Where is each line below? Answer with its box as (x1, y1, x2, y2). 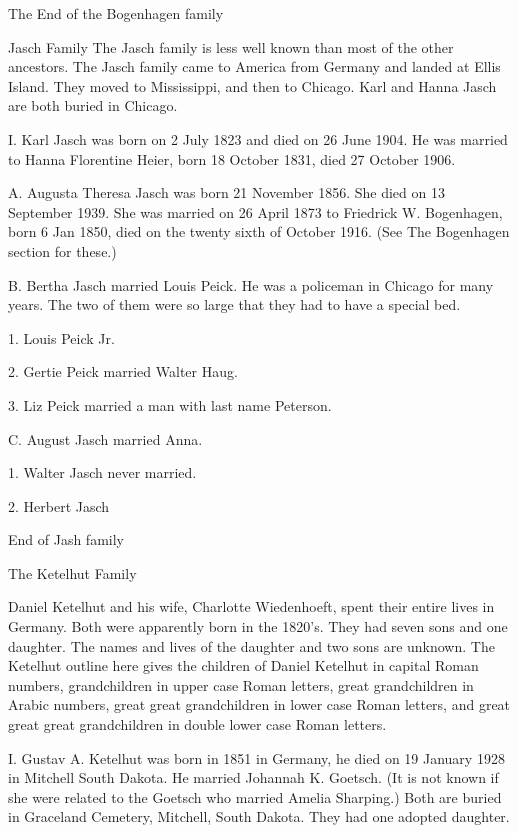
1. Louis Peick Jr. (8, 327, 115, 348)
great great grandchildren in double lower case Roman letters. (8, 714, 387, 735)
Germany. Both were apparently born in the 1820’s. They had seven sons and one (8, 616, 508, 637)
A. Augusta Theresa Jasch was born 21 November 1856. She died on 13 (8, 182, 445, 203)
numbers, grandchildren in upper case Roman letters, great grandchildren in (8, 674, 474, 695)
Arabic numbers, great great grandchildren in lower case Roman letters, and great (8, 694, 511, 715)
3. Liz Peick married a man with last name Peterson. (8, 394, 332, 415)
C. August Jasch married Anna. (8, 428, 203, 449)
